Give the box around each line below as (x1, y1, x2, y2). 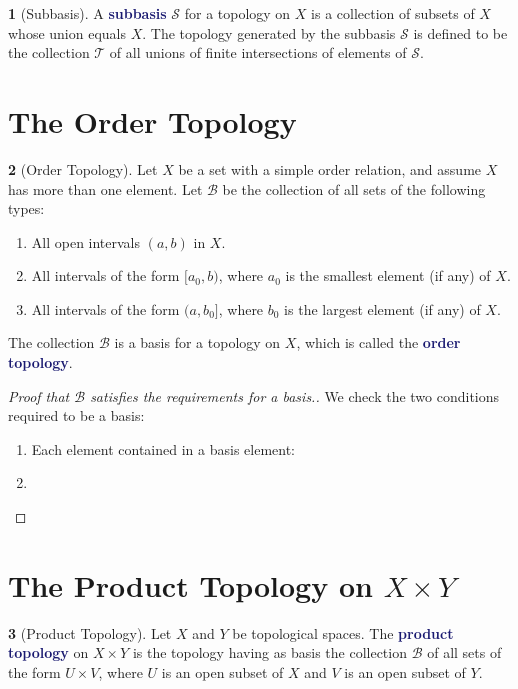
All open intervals (31, 231, 141, 252)
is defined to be (413, 22, 508, 43)
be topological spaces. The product (232, 622, 454, 643)
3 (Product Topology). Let (8, 622, 172, 643)
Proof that (8, 385, 70, 406)
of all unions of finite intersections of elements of (109, 42, 407, 63)
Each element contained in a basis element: (31, 438, 295, 459)
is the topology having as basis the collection (132, 642, 407, 663)
